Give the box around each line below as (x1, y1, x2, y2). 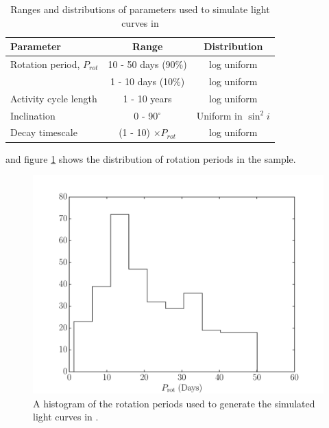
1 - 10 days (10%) (110, 74, 185, 88)
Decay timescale (10, 125, 77, 139)
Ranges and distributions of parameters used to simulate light (10, 2, 270, 16)
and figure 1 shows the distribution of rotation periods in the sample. (5, 151, 296, 166)
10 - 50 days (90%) (108, 57, 187, 71)
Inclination (10, 108, 56, 122)
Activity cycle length (10, 91, 97, 105)
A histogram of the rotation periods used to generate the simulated (33, 396, 315, 410)
